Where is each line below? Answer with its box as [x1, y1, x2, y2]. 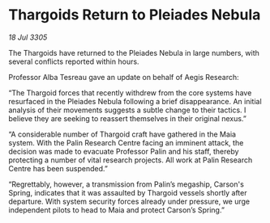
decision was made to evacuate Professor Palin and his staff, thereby [8, 146, 239, 156]
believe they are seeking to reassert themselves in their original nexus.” [8, 113, 247, 123]
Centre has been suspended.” [8, 163, 108, 173]
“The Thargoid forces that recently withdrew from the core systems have [8, 87, 252, 98]
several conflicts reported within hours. [8, 57, 139, 66]
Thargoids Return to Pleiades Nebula [8, 6, 261, 24]
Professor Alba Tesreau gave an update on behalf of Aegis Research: [8, 72, 239, 82]
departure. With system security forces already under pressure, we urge [8, 196, 250, 206]
